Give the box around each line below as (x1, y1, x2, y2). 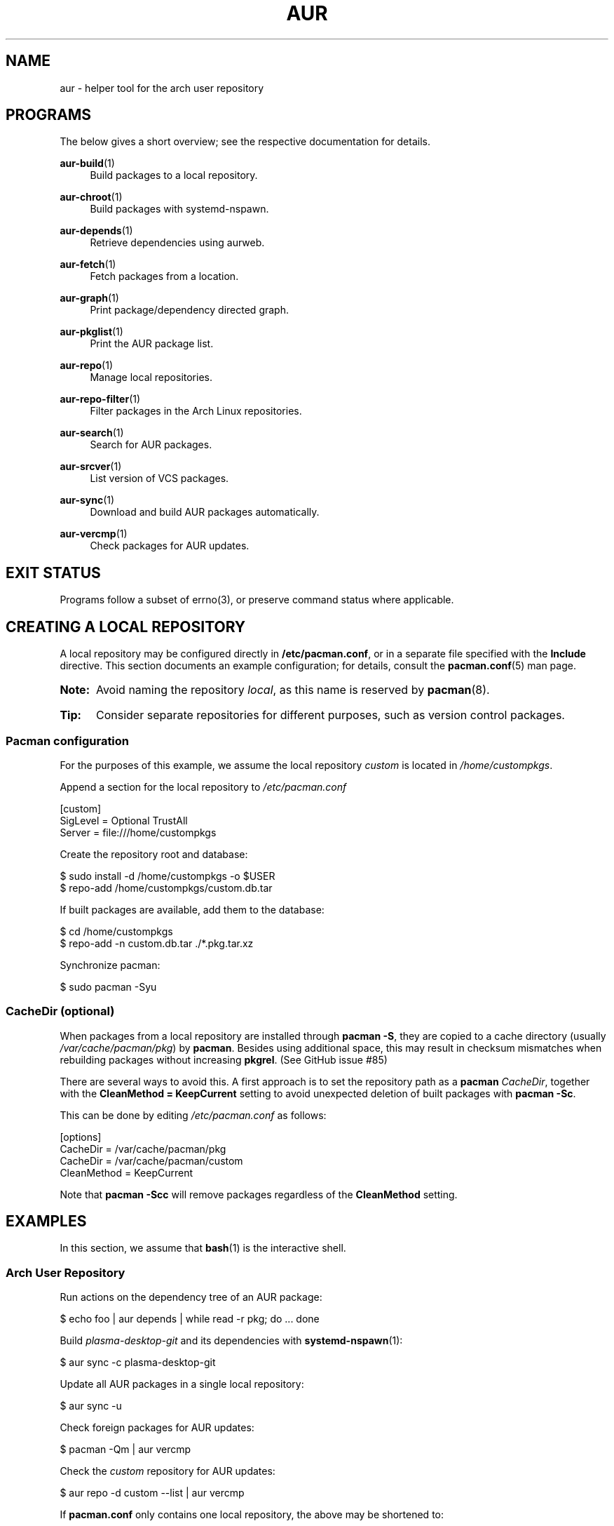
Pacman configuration (6, 733, 130, 748)
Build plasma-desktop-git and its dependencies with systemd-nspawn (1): (60, 1334, 403, 1347)
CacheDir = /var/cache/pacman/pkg (60, 1142, 226, 1155)
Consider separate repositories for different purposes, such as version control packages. (95, 708, 565, 723)
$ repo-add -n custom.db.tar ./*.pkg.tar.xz (60, 937, 254, 949)
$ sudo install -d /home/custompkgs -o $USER (60, 869, 275, 882)
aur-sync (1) (60, 494, 115, 507)
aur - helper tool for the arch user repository (60, 81, 264, 94)
